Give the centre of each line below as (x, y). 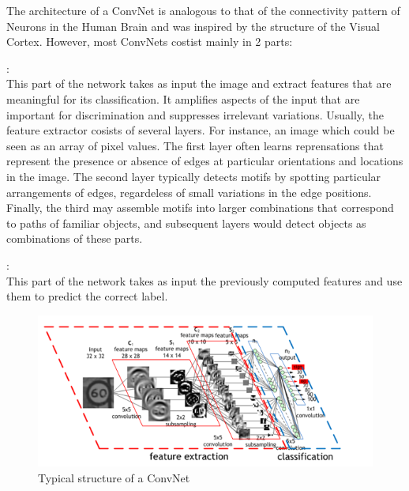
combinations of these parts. (75, 238)
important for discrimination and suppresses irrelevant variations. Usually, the (195, 114)
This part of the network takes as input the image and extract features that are (199, 83)
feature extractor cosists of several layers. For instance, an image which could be (201, 130)
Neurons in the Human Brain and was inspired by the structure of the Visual (193, 26)
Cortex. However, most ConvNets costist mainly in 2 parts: (150, 42)
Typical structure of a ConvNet (114, 477)
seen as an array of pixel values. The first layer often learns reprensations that (195, 145)
